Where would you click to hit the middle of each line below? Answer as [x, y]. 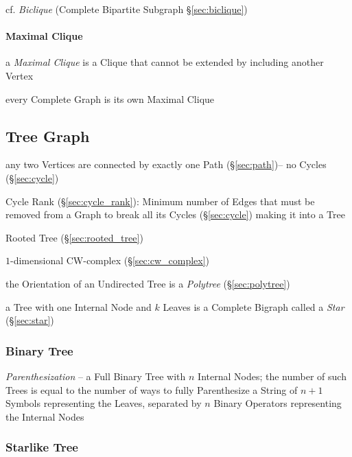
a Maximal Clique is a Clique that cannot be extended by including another [165, 62]
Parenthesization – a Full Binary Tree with [96, 376]
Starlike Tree [42, 447]
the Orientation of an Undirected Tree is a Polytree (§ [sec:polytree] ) [148, 283]
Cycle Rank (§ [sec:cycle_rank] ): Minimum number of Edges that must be [160, 201]
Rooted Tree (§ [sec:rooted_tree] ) [74, 237]
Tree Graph [48, 136]
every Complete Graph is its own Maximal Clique [110, 98]
